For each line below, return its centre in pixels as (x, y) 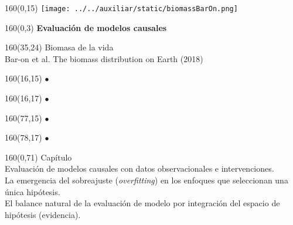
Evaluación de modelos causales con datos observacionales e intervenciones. (139, 168)
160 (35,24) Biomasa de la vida (59, 47)
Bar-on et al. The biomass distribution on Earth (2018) (104, 58)
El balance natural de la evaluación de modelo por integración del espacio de (142, 203)
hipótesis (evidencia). (43, 214)
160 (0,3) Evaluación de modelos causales (86, 27)
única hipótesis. (33, 191)
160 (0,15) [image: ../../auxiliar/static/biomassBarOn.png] (121, 8)
